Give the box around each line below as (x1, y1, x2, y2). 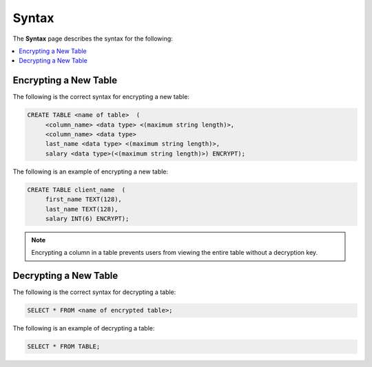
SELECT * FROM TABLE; (27, 343, 101, 350)
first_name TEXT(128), (45, 196, 122, 203)
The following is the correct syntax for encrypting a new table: (12, 93, 189, 101)
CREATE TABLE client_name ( (27, 186, 126, 193)
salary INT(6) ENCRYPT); (45, 214, 130, 222)
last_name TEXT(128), (45, 205, 118, 213)
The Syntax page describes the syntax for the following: (12, 34, 174, 43)
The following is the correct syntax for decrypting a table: (12, 288, 176, 296)
